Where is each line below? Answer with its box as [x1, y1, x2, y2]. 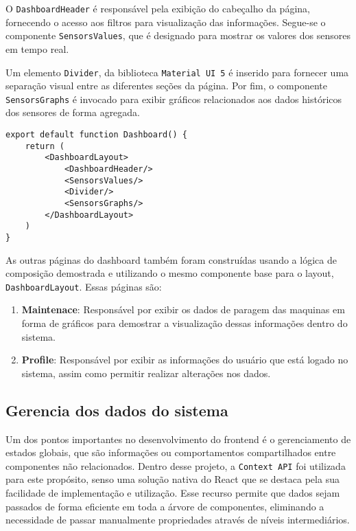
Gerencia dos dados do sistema [5, 399, 228, 420]
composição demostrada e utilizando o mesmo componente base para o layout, [5, 266, 334, 280]
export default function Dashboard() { [5, 130, 187, 139]
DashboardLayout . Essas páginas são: [5, 279, 162, 293]
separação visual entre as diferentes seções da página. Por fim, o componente [5, 78, 327, 93]
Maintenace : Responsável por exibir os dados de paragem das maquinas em [21, 302, 345, 317]
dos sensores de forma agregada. [5, 105, 141, 120]
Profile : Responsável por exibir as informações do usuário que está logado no [21, 352, 348, 367]
